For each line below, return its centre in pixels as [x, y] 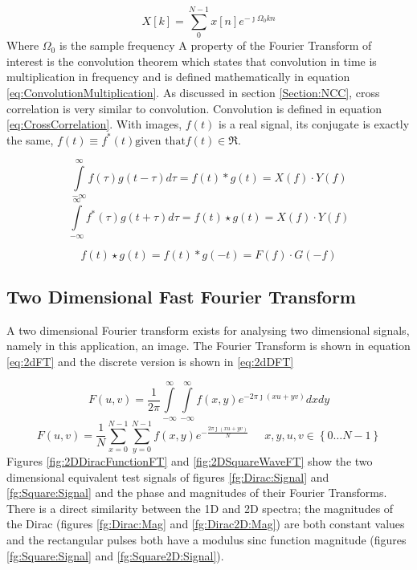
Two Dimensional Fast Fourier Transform [181, 297]
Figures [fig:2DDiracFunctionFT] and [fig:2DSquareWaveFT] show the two [190, 460]
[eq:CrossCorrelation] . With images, [94, 124]
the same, [30, 139]
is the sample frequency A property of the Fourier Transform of [215, 45]
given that [160, 141]
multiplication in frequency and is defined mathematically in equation [178, 77]
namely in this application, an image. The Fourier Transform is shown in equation [208, 346]
